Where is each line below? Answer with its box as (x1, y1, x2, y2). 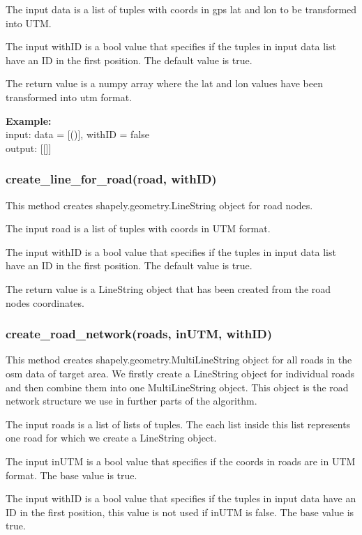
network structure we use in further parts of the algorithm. (6, 393, 257, 408)
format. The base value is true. (6, 467, 137, 482)
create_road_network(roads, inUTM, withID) (6, 325, 273, 342)
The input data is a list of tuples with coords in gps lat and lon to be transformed (6, 2, 357, 16)
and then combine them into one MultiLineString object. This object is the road (6, 379, 349, 394)
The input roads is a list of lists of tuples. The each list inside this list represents (6, 416, 351, 431)
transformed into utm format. (6, 89, 133, 104)
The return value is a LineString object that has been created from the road (6, 281, 331, 296)
